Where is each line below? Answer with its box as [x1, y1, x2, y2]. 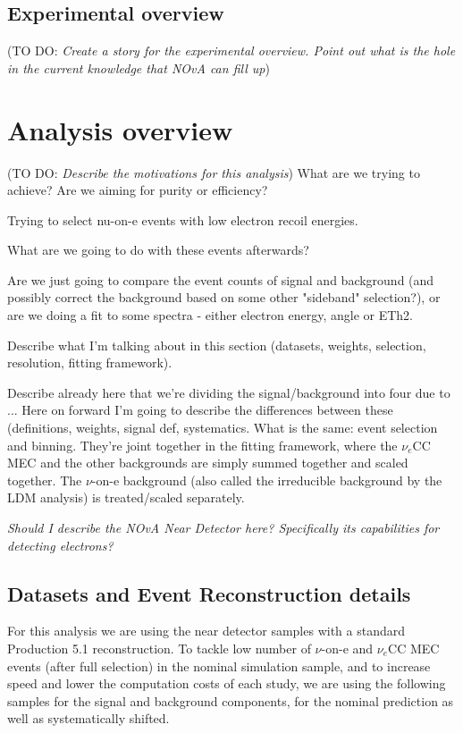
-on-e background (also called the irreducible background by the [91, 470, 442, 489]
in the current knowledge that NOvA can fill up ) [7, 58, 270, 77]
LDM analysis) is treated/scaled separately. [7, 488, 245, 507]
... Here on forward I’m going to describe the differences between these [7, 400, 393, 419]
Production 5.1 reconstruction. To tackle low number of [7, 639, 311, 657]
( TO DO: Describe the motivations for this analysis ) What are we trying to [7, 163, 420, 181]
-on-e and [321, 639, 374, 657]
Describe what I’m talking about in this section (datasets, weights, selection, [7, 335, 426, 354]
